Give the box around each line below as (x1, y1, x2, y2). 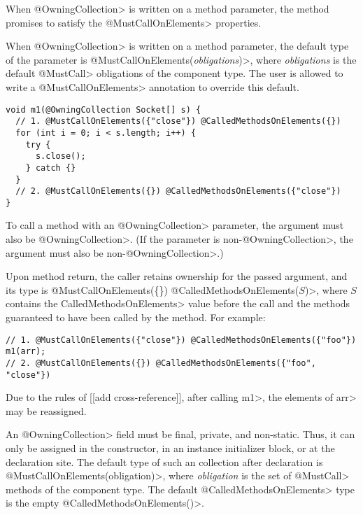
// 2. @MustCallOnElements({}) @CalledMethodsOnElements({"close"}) (15, 186, 341, 197)
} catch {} (25, 162, 76, 173)
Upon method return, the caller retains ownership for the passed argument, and (6, 269, 348, 283)
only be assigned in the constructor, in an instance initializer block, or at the (6, 441, 335, 456)
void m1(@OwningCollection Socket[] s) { (6, 104, 201, 115)
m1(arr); (6, 346, 46, 357)
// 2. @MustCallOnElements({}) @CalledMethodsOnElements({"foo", (6, 358, 316, 368)
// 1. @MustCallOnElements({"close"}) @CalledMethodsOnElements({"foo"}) (6, 334, 357, 345)
